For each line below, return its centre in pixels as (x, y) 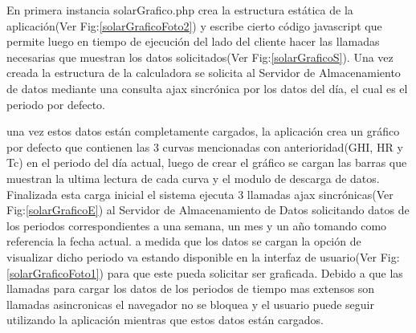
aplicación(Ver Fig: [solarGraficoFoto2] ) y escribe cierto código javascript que (194, 25)
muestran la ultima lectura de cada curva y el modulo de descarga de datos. (193, 178)
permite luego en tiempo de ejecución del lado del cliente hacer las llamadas (193, 41)
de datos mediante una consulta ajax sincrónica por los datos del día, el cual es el (207, 88)
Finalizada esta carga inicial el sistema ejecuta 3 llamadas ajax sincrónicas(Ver (200, 194)
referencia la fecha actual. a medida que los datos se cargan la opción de (184, 241)
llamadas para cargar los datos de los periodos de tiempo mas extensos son (191, 288)
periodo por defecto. (56, 104)
